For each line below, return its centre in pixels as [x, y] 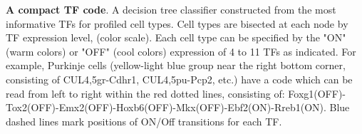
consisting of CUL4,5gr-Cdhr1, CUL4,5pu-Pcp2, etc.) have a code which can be [179, 79]
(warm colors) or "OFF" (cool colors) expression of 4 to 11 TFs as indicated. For [181, 51]
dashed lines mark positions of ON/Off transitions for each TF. [144, 121]
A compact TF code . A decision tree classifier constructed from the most [171, 9]
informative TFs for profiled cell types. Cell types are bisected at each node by [177, 23]
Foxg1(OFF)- [317, 93]
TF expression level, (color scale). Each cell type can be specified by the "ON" [176, 37]
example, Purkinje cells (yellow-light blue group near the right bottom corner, [176, 65]
